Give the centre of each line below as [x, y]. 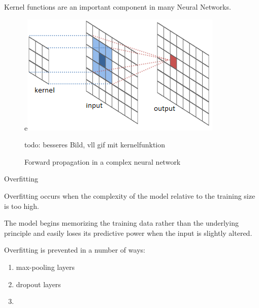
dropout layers [38, 284]
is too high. [22, 206]
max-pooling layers [45, 267]
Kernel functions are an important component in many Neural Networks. [118, 7]
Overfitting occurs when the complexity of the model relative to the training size [130, 195]
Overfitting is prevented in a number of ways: [75, 250]
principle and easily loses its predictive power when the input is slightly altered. [128, 233]
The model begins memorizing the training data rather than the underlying [121, 223]
